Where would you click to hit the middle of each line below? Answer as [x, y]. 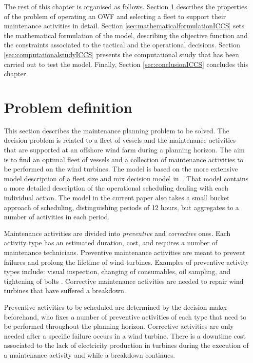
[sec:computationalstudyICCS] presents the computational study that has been [122, 54]
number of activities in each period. [57, 217]
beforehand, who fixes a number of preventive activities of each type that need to [125, 316]
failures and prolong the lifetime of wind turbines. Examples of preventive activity [126, 262]
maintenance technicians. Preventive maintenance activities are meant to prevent [125, 252]
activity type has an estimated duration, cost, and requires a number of [111, 243]
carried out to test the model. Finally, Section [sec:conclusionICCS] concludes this [126, 64]
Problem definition [68, 107]
